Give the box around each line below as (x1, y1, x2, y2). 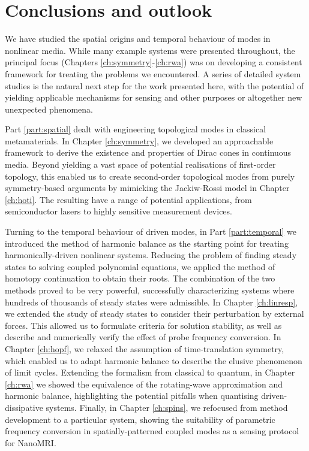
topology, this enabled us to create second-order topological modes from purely (5, 169, 295, 182)
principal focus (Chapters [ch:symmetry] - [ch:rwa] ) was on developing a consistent (5, 56, 302, 68)
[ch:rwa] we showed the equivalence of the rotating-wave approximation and (5, 377, 283, 390)
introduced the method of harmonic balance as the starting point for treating (5, 237, 289, 249)
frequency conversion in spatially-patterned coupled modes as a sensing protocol (5, 425, 299, 437)
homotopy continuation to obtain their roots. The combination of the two (5, 272, 275, 284)
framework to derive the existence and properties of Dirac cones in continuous (5, 146, 292, 159)
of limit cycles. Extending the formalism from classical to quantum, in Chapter (5, 366, 295, 379)
